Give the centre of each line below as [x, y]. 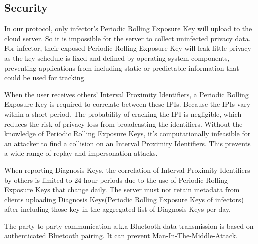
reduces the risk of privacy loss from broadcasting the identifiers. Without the [123, 124]
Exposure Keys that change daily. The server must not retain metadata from [122, 190]
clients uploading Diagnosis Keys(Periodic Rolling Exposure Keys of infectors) [124, 199]
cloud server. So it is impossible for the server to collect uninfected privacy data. [127, 38]
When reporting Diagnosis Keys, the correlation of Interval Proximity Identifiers [127, 170]
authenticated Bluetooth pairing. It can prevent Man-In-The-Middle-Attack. [121, 236]
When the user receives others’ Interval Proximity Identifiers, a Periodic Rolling [126, 94]
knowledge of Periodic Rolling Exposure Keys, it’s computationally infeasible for [127, 134]
